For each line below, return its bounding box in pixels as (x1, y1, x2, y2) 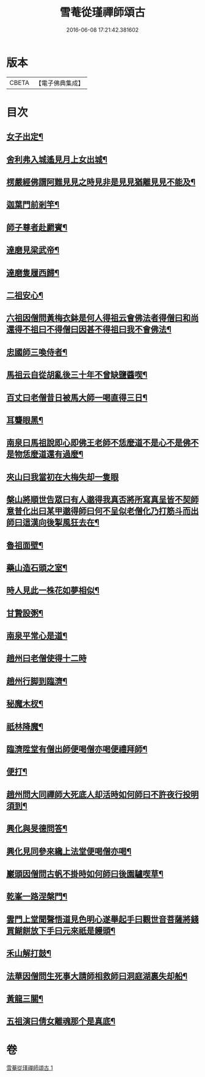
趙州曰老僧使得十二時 (6, 653, 87, 664)
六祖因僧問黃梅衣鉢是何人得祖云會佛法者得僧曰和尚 (6, 313, 199, 324)
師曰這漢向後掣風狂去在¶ (6, 517, 99, 528)
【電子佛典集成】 (35, 79, 84, 87)
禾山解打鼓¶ (6, 948, 52, 959)
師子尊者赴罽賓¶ (6, 222, 68, 233)
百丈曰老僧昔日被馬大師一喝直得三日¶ (6, 392, 148, 403)
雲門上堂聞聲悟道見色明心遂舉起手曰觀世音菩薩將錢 (6, 914, 199, 924)
